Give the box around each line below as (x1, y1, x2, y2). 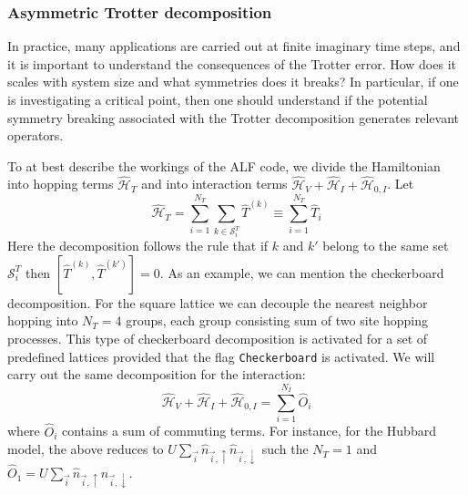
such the (261, 439, 309, 459)
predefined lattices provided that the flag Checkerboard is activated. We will (7, 346, 435, 366)
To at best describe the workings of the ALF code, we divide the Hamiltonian (7, 156, 441, 175)
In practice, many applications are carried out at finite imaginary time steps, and (7, 36, 461, 56)
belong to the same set (322, 236, 449, 255)
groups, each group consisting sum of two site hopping (126, 311, 428, 330)
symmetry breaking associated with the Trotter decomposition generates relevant (7, 108, 460, 127)
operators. (7, 126, 64, 145)
